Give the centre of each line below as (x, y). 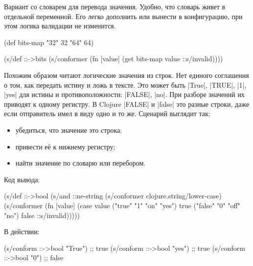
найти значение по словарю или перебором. (80, 163)
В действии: (22, 231)
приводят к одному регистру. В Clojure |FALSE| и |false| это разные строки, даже (127, 104)
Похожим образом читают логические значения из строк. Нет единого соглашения (126, 75)
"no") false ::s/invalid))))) (42, 215)
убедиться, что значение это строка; (69, 130)
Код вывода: (22, 179)
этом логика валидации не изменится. (60, 26)
